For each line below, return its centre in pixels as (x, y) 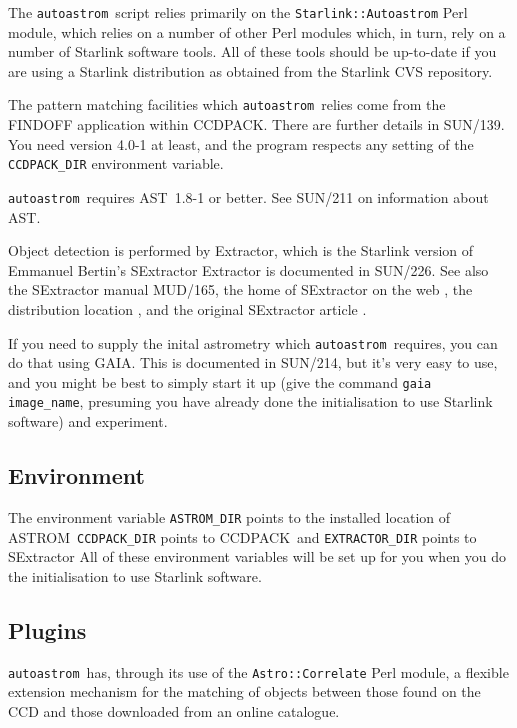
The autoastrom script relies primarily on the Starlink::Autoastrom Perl (238, 12)
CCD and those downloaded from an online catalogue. (174, 710)
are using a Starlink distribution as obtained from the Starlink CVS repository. (250, 70)
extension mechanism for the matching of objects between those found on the (244, 691)
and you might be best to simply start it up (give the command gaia (220, 381)
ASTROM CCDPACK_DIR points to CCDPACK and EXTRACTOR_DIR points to (242, 536)
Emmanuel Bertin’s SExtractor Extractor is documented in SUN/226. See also (248, 269)
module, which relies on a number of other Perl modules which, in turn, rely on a (257, 31)
